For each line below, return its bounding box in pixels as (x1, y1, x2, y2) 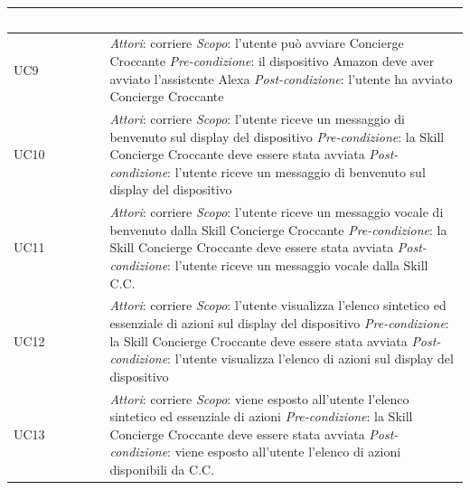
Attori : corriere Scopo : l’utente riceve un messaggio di (109, 108, 405, 127)
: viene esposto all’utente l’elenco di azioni (167, 442, 401, 461)
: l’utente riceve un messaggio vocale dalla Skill (167, 255, 428, 274)
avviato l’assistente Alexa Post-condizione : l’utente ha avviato (109, 69, 453, 88)
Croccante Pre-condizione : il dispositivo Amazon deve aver (109, 51, 435, 70)
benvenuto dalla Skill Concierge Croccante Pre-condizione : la (109, 220, 447, 239)
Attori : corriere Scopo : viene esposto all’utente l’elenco (109, 389, 409, 408)
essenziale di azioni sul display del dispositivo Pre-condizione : (109, 314, 449, 332)
